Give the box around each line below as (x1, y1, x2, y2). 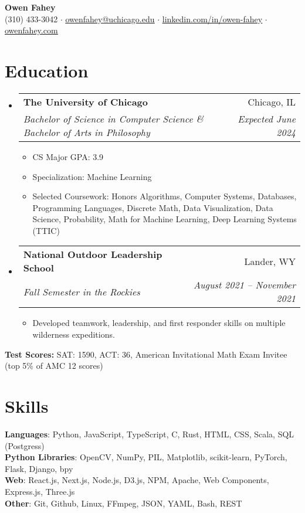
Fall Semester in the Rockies (23, 284, 140, 298)
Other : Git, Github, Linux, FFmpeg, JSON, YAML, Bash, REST (5, 497, 242, 509)
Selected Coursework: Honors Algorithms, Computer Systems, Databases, (32, 190, 297, 202)
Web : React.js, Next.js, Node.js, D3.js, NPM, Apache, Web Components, (5, 474, 269, 486)
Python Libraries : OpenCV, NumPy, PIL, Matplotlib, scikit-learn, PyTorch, (5, 451, 287, 463)
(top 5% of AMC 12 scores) (5, 359, 103, 372)
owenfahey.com (5, 24, 58, 36)
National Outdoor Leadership (23, 247, 162, 261)
